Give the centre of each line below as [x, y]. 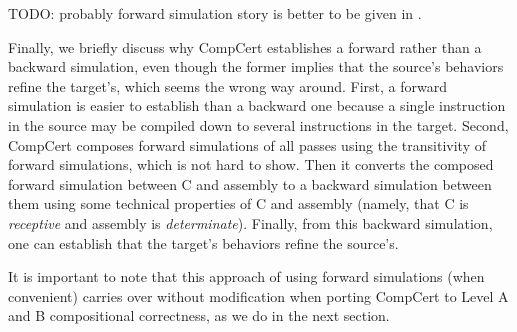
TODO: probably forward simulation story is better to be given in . [215, 13]
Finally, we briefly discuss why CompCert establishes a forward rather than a [245, 46]
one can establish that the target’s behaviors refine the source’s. [203, 242]
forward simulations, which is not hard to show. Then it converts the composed [251, 164]
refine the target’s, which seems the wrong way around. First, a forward [228, 85]
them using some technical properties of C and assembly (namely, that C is [238, 203]
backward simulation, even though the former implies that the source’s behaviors [256, 66]
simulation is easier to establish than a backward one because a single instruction [257, 105]
